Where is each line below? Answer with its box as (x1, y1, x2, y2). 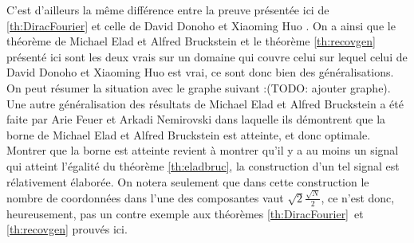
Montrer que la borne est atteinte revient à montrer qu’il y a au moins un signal (6, 142, 399, 159)
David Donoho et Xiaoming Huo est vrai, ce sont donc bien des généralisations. (6, 64, 394, 80)
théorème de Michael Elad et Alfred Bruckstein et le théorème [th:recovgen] (6, 33, 377, 49)
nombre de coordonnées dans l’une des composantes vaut (6, 189, 284, 206)
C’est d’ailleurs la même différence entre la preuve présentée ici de (6, 2, 329, 18)
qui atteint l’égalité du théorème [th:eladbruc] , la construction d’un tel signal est (6, 157, 400, 174)
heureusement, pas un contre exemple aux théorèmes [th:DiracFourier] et (6, 205, 364, 221)
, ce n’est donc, (321, 189, 395, 206)
